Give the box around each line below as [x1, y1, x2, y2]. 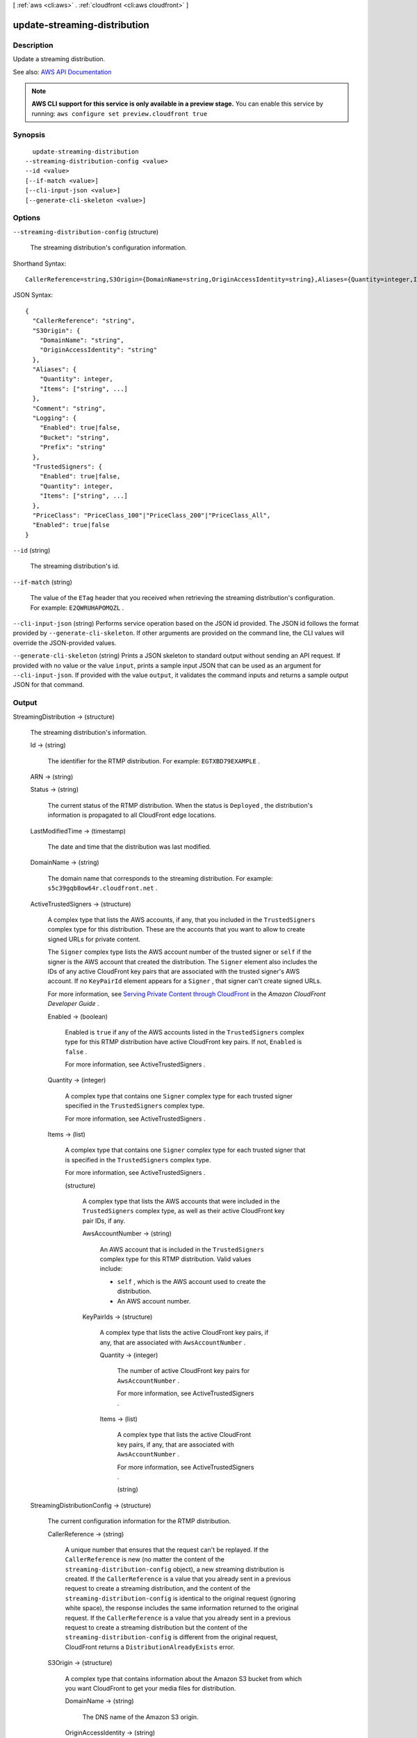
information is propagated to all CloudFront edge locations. [47, 811, 217, 820]
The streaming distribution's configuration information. [30, 243, 187, 252]
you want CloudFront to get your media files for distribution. [65, 1684, 236, 1692]
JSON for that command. [13, 681, 85, 689]
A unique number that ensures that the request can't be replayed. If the [65, 1545, 269, 1554]
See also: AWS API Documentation [13, 67, 112, 76]
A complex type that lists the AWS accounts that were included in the [82, 1196, 281, 1205]
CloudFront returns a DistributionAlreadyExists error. [65, 1643, 236, 1651]
